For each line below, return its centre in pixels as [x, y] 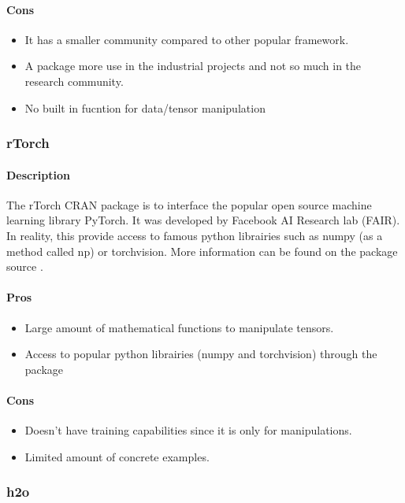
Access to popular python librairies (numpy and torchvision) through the [201, 354]
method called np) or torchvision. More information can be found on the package [202, 251]
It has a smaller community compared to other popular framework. [187, 39]
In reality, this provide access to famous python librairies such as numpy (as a [195, 235]
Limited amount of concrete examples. [117, 456]
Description [39, 174]
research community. [74, 81]
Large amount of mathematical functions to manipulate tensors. [179, 327]
